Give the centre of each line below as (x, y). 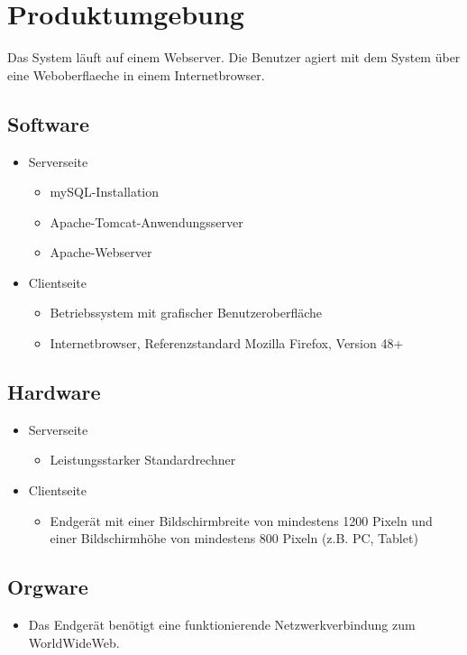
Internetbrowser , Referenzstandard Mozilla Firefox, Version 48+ (227, 343)
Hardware (54, 392)
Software (49, 123)
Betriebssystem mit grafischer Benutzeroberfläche (186, 313)
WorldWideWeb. (74, 642)
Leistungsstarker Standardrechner (143, 460)
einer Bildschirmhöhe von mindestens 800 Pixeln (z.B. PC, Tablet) (234, 538)
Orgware (48, 587)
